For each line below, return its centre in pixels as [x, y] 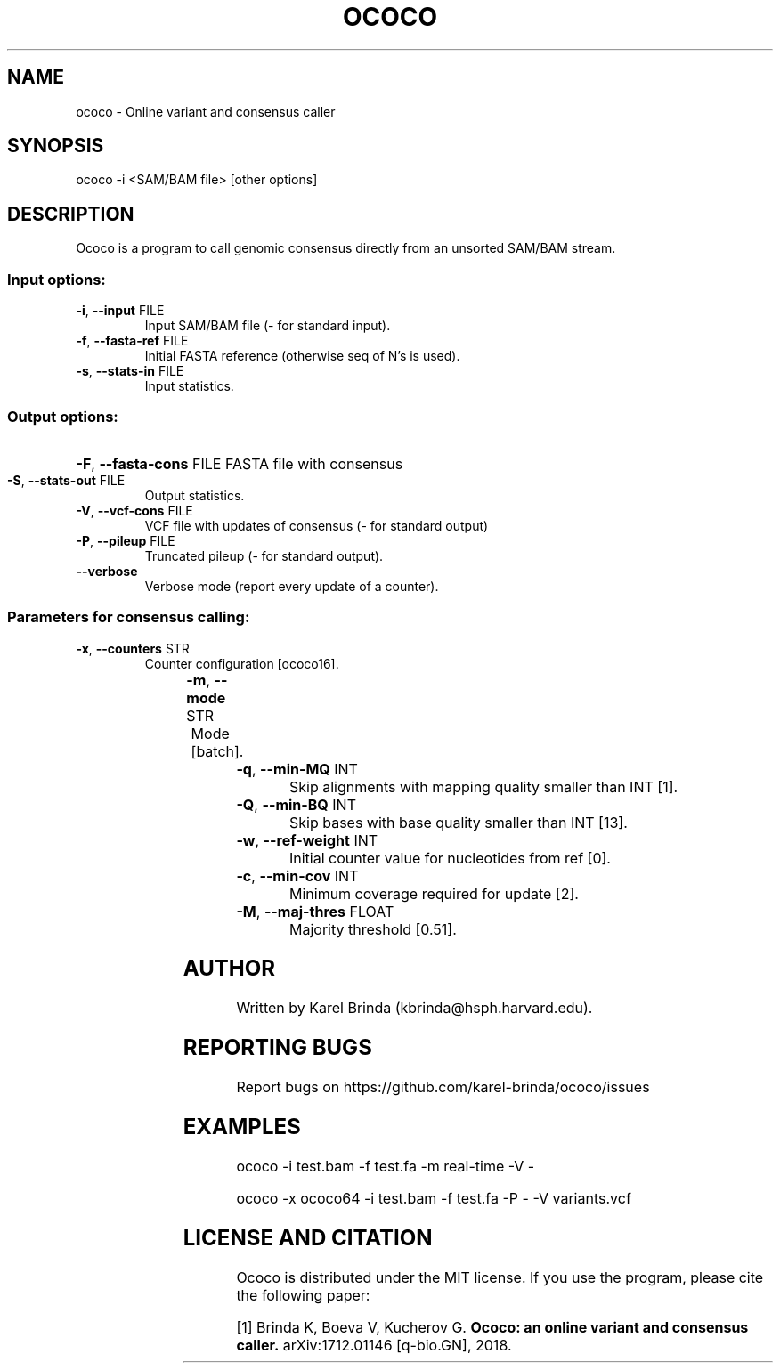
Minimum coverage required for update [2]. [434, 893]
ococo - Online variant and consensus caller [206, 111]
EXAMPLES [242, 1127]
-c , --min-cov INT [297, 876]
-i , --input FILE [120, 311]
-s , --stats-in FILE [130, 371]
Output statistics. [195, 495]
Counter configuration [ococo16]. [242, 663]
